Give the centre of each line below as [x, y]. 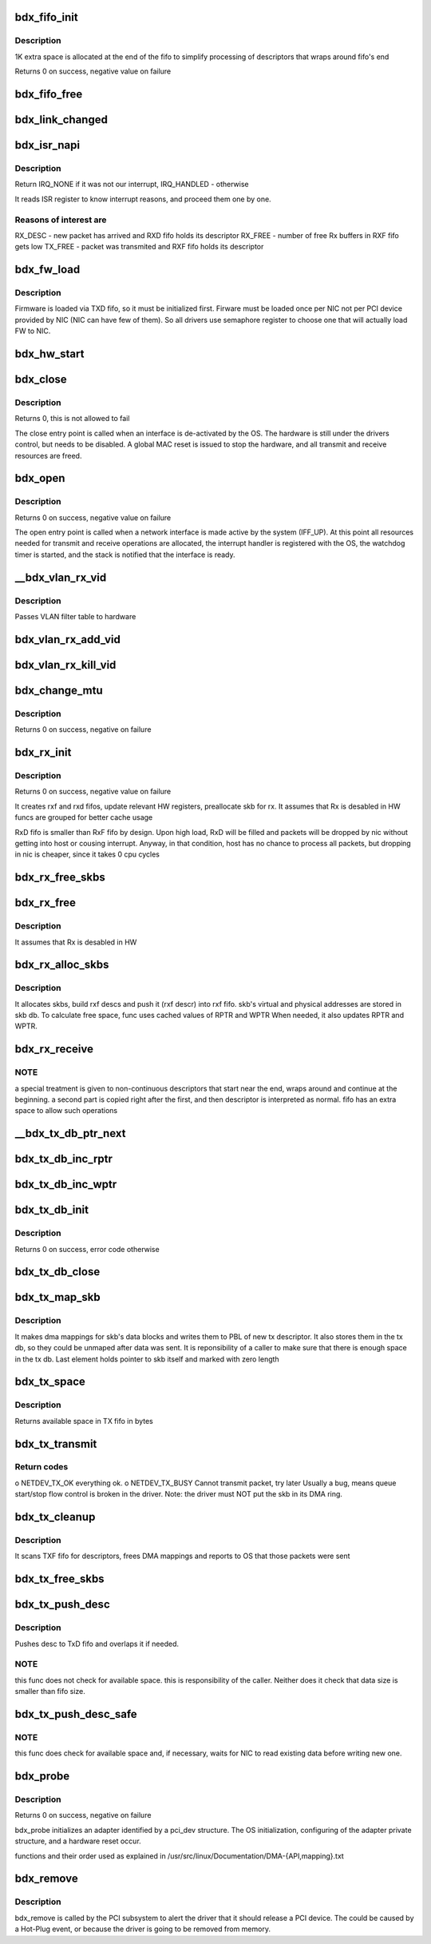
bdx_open [40, 478]
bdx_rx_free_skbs [60, 878]
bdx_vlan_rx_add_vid [68, 639]
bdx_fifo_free [49, 94]
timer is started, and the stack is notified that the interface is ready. [125, 555]
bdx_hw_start [49, 354]
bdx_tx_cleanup [55, 1517]
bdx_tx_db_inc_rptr [64, 1159]
